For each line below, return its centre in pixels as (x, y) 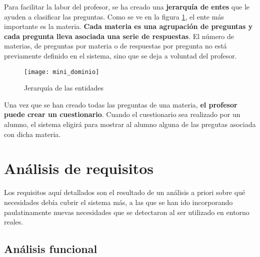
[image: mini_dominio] (62, 72)
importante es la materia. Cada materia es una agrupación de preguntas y (128, 26)
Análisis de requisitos (79, 168)
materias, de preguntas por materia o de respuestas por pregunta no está (115, 46)
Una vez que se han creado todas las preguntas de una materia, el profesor (121, 104)
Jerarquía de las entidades (64, 88)
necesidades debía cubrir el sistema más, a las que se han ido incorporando (118, 202)
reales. (14, 222)
